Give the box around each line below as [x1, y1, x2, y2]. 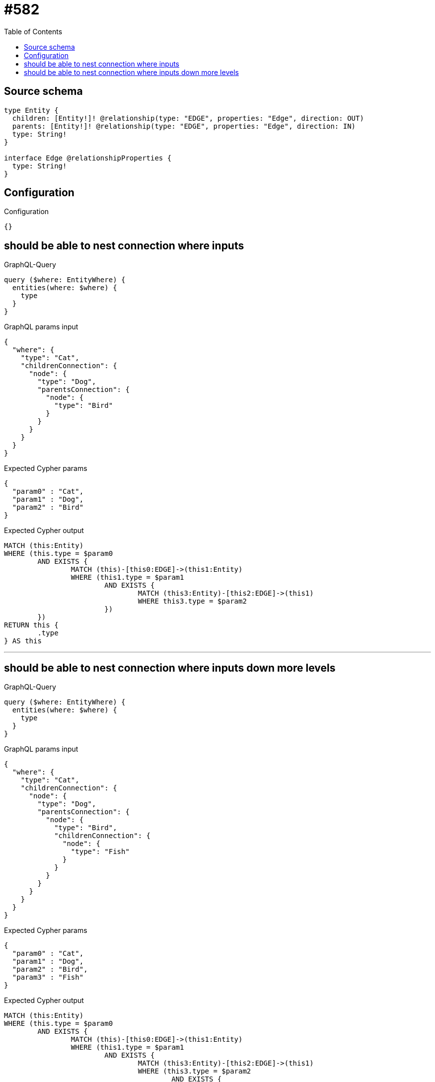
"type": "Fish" [71, 848, 130, 856]
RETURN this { [4, 621, 59, 629]
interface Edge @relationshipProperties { [4, 154, 172, 162]
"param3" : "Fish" [12, 973, 84, 982]
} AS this [4, 637, 42, 645]
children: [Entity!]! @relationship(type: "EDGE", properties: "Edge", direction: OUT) [12, 114, 364, 122]
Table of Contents [4, 27, 63, 36]
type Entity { [4, 106, 59, 114]
